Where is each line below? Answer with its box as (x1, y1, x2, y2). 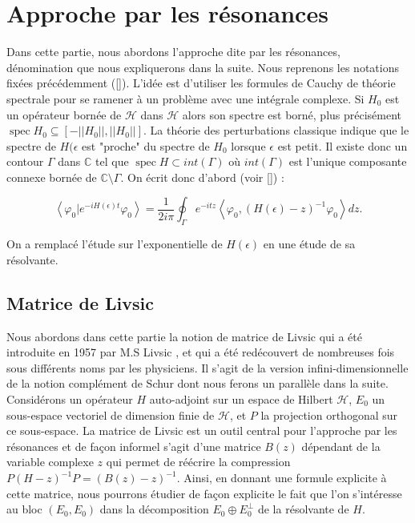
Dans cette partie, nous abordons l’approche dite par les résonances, (6, 43, 340, 60)
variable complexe (6, 453, 94, 470)
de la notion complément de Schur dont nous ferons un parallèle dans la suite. (6, 375, 389, 392)
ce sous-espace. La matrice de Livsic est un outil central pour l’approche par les (6, 422, 397, 439)
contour (6, 153, 44, 170)
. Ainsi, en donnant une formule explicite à (176, 469, 387, 485)
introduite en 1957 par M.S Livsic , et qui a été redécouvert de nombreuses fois (6, 344, 395, 360)
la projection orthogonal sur (260, 406, 398, 423)
